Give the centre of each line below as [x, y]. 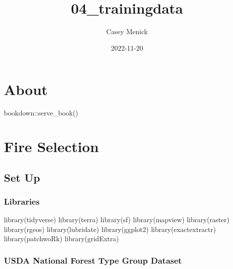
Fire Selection [52, 146]
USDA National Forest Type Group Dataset [93, 260]
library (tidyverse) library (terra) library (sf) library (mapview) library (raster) [117, 220]
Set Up [22, 177]
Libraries [22, 201]
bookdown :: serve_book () [41, 113]
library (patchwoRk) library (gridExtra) [62, 239]
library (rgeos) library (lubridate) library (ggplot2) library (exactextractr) [110, 229]
